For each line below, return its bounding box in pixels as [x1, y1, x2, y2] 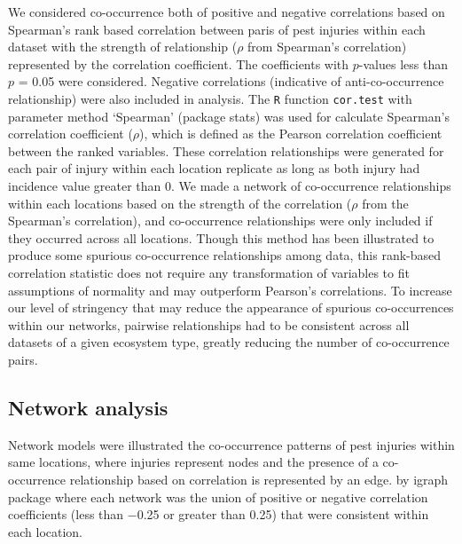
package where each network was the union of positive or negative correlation [8, 487, 428, 506]
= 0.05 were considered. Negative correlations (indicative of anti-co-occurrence [18, 72, 444, 91]
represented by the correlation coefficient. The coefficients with [8, 54, 349, 73]
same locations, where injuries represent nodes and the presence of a [8, 453, 379, 471]
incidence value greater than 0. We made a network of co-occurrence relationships [8, 177, 451, 194]
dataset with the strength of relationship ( [8, 37, 238, 56]
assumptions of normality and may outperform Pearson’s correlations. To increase [8, 280, 452, 299]
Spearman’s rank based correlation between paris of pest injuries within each [8, 20, 426, 38]
